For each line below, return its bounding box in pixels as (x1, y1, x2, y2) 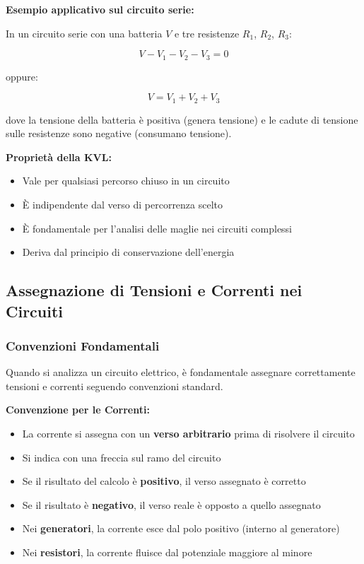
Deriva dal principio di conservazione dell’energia (22, 245, 235, 259)
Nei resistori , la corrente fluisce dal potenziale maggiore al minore (22, 544, 312, 559)
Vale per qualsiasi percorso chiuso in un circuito (22, 173, 230, 188)
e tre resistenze (174, 25, 240, 40)
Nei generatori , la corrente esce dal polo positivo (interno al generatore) (22, 521, 340, 536)
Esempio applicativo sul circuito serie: (6, 2, 194, 16)
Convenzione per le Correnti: (6, 402, 150, 417)
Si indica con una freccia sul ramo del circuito (22, 450, 221, 464)
